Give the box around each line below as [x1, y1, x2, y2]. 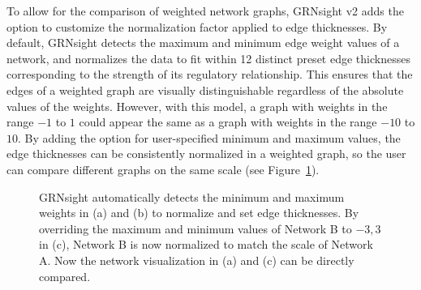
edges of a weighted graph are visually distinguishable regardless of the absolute [6, 81, 404, 98]
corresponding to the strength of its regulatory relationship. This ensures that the [6, 66, 413, 83]
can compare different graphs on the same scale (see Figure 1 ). [6, 160, 320, 177]
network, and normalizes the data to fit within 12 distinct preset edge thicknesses [6, 49, 410, 66]
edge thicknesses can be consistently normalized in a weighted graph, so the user [6, 145, 406, 162]
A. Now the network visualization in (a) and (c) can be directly [39, 251, 354, 268]
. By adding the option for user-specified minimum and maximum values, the [18, 129, 401, 146]
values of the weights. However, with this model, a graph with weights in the [6, 97, 388, 114]
